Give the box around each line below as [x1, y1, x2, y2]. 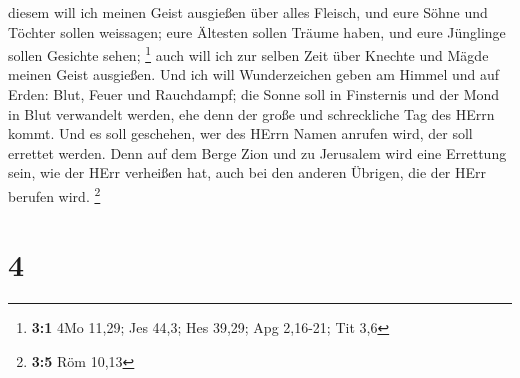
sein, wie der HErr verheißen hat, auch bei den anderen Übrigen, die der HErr [8, 162, 487, 183]
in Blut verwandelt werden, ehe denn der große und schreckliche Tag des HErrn [8, 103, 495, 124]
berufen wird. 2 [8, 183, 101, 206]
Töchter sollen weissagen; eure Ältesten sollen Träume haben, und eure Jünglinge [8, 21, 506, 42]
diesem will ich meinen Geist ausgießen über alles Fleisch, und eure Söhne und [8, 2, 488, 22]
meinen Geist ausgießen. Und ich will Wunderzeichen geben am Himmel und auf [8, 64, 500, 85]
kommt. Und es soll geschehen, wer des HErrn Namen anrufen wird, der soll [8, 123, 473, 144]
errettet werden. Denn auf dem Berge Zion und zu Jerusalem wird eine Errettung [8, 142, 507, 163]
